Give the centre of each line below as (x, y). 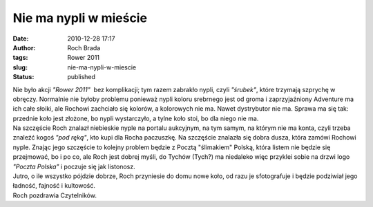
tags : (20, 58)
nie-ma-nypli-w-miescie (102, 67)
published (82, 77)
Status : (23, 77)
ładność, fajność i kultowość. (54, 186)
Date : (21, 39)
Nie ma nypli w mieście (80, 18)
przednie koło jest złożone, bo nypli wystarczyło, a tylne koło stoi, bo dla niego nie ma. (136, 118)
